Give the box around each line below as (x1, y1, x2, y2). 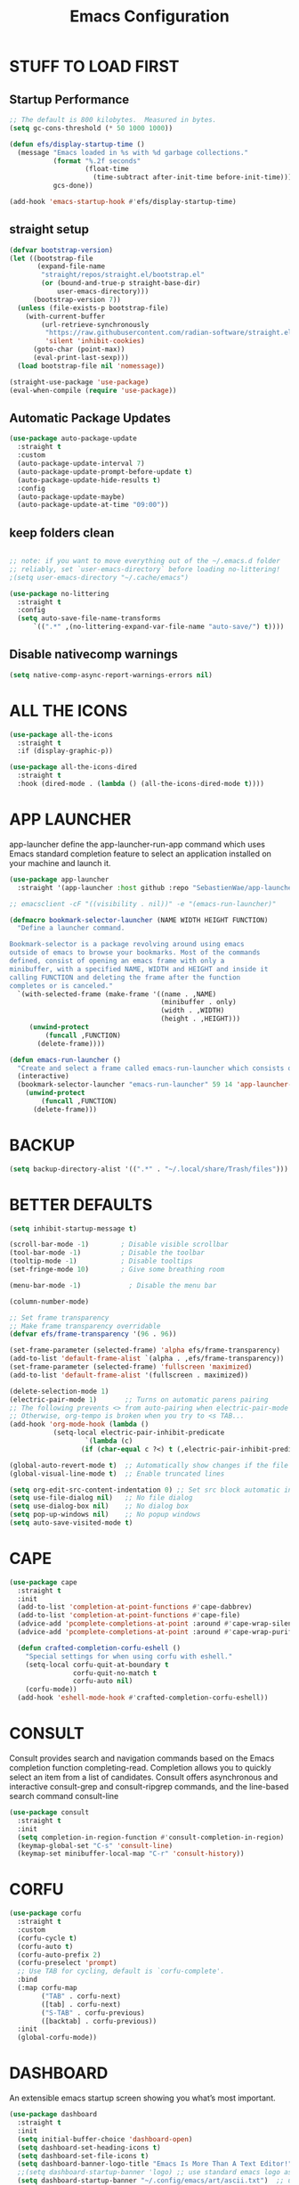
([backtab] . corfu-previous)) (41, 2017, 158, 2025)
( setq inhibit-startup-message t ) (9, 1223, 138, 1233)
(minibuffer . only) (160, 998, 238, 1007)
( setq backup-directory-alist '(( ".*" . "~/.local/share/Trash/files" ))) (9, 1165, 289, 1174)
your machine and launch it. (9, 857, 111, 868)
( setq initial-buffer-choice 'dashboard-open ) (17, 2134, 193, 2144)
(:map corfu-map (17, 1984, 77, 1993)
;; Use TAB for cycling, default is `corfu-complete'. (17, 1967, 225, 1976)
